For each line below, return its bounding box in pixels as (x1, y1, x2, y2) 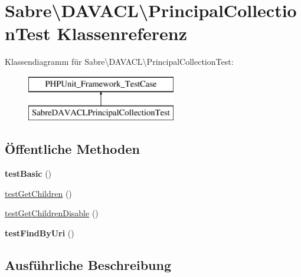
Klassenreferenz (57, 21, 188, 45)
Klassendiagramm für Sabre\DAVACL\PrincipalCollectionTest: (5, 55, 234, 68)
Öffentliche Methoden (5, 140, 140, 158)
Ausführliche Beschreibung (5, 256, 171, 274)
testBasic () (5, 167, 52, 180)
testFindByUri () (5, 227, 74, 239)
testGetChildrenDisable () (5, 207, 99, 219)
